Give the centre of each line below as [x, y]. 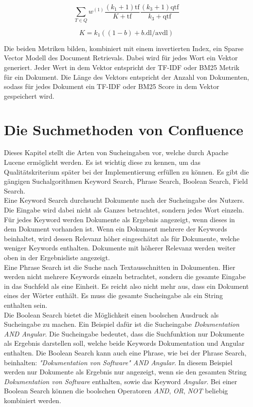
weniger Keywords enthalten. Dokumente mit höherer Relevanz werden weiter [120, 248]
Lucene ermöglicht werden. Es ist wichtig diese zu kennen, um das [102, 162]
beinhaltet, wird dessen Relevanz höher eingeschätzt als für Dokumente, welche [122, 238]
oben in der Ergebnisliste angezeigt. [57, 257]
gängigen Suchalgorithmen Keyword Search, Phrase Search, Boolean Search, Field [126, 181]
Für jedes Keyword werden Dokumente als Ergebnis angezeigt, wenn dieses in [119, 219]
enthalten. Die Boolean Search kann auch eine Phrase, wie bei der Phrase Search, [125, 352]
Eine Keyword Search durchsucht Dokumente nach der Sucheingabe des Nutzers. [124, 200]
